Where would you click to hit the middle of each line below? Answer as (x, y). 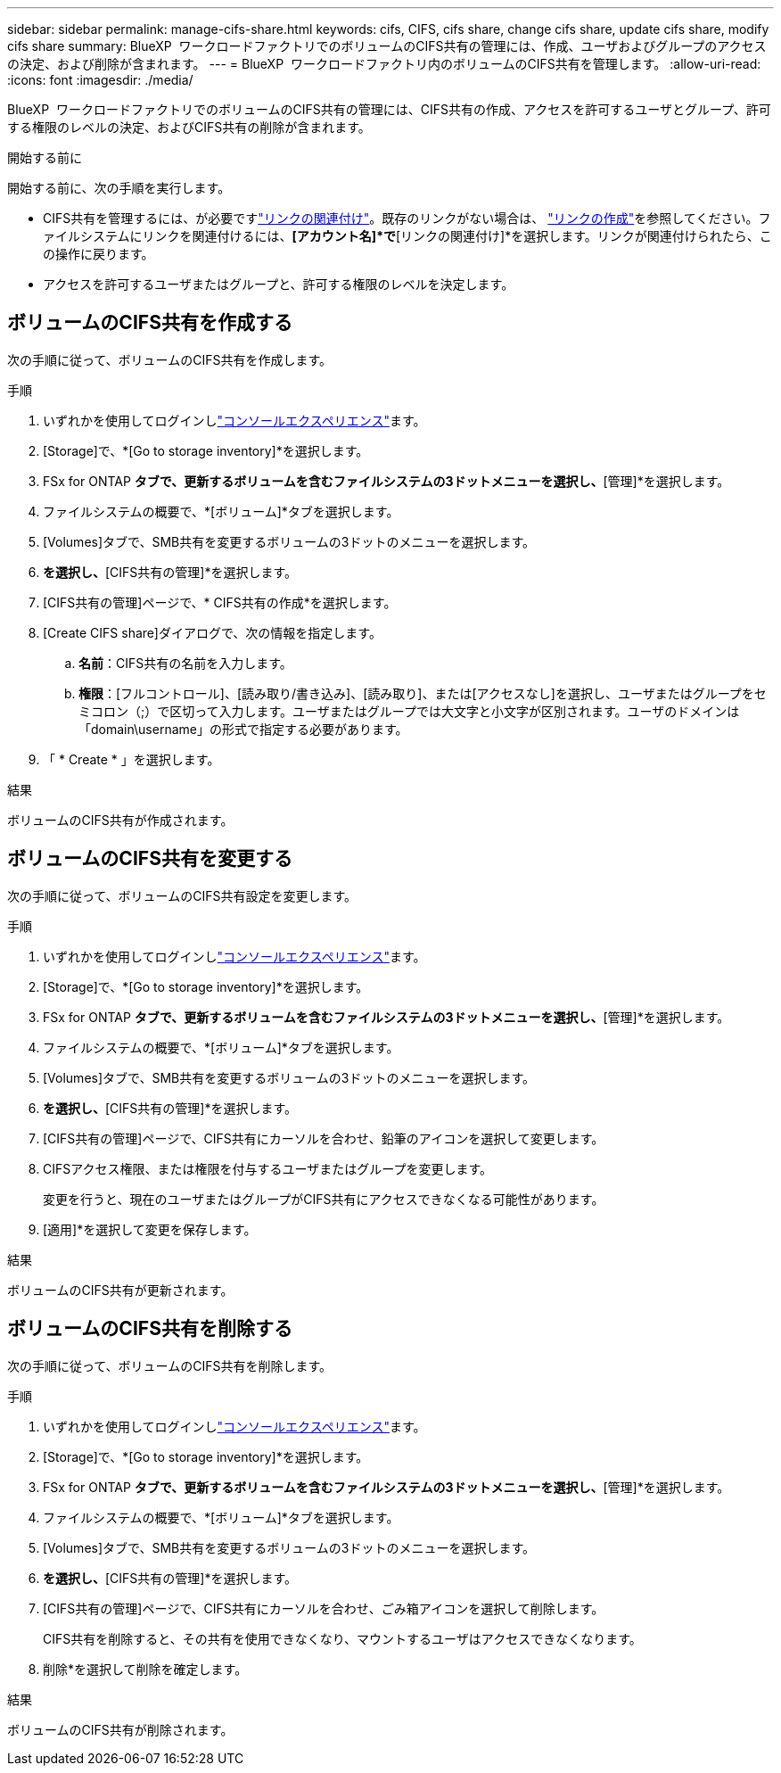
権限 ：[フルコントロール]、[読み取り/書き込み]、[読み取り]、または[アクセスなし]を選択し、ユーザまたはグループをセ (423, 693)
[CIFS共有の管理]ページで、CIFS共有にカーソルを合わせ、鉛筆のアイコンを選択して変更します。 (324, 1138)
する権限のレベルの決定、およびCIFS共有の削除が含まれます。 (189, 127)
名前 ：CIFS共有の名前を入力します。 (185, 663)
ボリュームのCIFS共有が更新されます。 (120, 1290)
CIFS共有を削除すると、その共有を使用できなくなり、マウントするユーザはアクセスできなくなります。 (342, 1638)
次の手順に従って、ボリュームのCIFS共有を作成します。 (170, 359)
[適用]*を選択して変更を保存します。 (150, 1229)
